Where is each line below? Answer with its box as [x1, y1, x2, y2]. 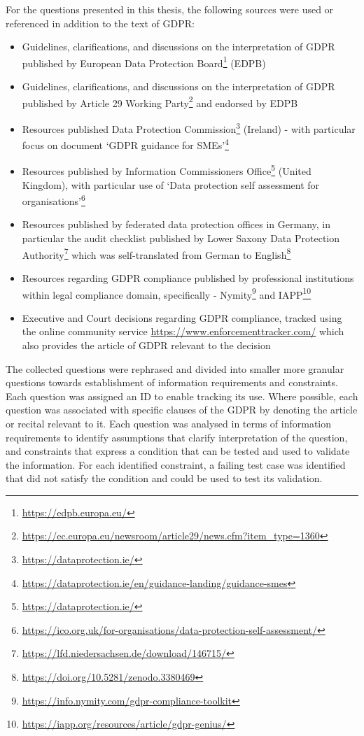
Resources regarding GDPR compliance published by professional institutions [22, 270, 354, 285]
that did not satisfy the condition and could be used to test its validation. [6, 471, 323, 486]
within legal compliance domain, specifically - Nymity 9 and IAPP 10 [22, 285, 311, 302]
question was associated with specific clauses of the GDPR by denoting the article [6, 402, 358, 417]
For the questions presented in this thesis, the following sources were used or [6, 2, 334, 16]
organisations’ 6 [22, 192, 85, 208]
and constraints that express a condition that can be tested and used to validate [6, 444, 350, 458]
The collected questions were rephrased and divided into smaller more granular [6, 361, 344, 376]
